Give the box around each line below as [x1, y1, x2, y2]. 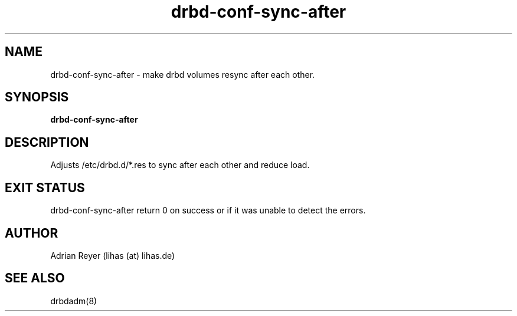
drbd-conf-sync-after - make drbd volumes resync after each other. [50, 69, 315, 80]
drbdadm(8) [50, 295, 97, 306]
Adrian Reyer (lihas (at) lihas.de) [50, 250, 175, 261]
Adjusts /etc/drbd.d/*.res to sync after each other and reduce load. [50, 160, 310, 170]
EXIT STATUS [5, 180, 85, 195]
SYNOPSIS [5, 90, 69, 105]
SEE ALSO [5, 271, 65, 286]
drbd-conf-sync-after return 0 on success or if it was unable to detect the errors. [50, 205, 366, 216]
